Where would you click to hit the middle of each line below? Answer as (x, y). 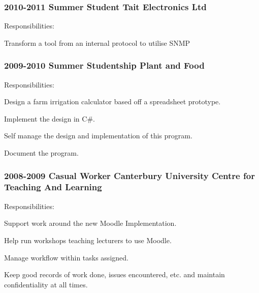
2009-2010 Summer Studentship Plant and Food (104, 65)
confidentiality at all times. (46, 284)
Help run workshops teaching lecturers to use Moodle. (88, 240)
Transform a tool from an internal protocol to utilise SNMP (97, 42)
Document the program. (41, 153)
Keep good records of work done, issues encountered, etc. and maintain (115, 274)
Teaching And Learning (53, 187)
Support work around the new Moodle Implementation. (90, 223)
